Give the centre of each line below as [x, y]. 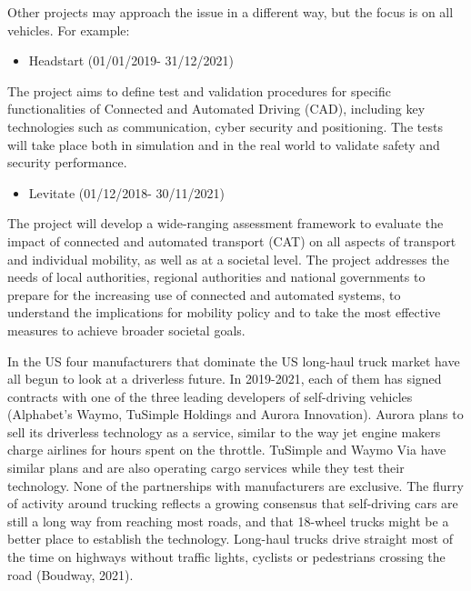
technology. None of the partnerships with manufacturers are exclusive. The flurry [235, 485]
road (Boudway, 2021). [70, 574]
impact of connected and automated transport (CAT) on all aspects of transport [232, 240]
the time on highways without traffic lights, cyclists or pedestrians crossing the [226, 557]
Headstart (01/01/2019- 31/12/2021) [131, 60]
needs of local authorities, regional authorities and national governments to [216, 277]
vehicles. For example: [69, 30]
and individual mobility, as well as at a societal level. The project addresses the [228, 259]
